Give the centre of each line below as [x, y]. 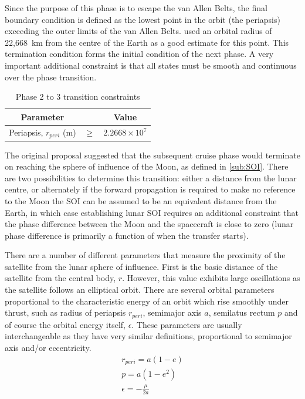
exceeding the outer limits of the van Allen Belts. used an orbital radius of [138, 31]
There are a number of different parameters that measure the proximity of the [145, 255]
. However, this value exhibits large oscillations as [211, 278]
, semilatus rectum [242, 312]
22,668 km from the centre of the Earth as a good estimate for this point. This [147, 42]
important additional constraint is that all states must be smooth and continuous [151, 65]
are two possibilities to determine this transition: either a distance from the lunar [151, 177]
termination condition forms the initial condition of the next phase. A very [139, 54]
